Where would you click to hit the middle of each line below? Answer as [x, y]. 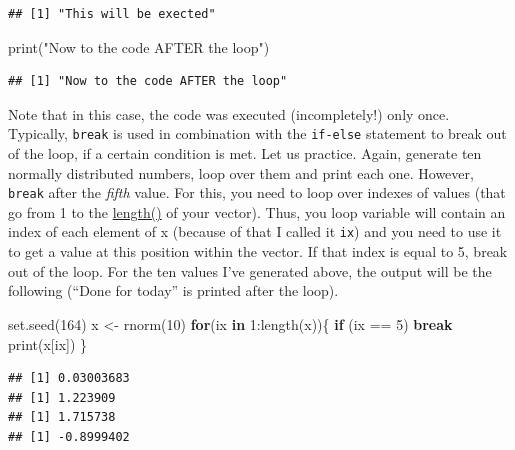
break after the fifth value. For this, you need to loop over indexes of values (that [257, 192]
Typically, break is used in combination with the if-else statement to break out [257, 133]
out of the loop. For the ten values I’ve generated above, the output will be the [250, 270]
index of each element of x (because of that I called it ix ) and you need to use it [255, 231]
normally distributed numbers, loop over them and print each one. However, [241, 172]
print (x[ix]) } [48, 343]
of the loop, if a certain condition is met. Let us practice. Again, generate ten [245, 153]
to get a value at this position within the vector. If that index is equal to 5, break [258, 251]
